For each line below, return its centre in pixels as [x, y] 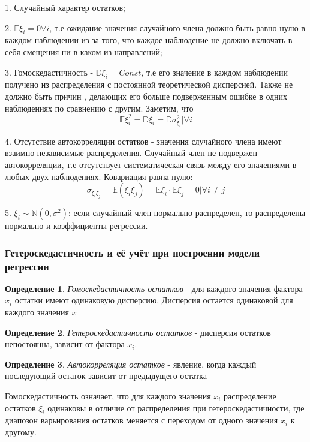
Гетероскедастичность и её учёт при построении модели [133, 252]
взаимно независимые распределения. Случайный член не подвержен [131, 153]
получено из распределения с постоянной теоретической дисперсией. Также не [149, 84]
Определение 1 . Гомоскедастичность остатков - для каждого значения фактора [154, 288]
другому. [21, 432]
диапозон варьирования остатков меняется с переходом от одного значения [142, 420]
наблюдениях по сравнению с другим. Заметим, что [99, 108]
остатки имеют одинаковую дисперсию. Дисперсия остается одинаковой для [154, 300]
